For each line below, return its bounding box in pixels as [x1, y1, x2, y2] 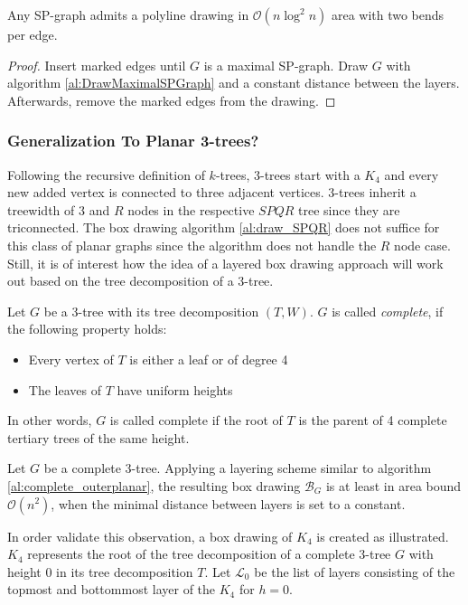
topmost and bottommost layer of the [7, 580, 216, 599]
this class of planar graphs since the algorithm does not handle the [7, 235, 377, 254]
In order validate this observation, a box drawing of [7, 526, 293, 545]
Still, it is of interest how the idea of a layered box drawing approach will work [7, 253, 444, 272]
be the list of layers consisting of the [254, 562, 455, 581]
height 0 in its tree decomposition [7, 562, 193, 581]
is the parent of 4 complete [298, 411, 447, 430]
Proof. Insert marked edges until [7, 55, 186, 74]
